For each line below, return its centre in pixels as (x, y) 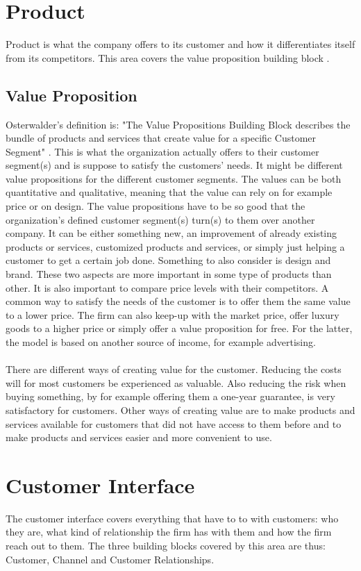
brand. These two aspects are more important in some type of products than (169, 274)
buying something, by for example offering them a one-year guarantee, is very (170, 396)
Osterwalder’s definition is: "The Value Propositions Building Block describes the (178, 124)
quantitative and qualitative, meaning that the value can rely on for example (169, 192)
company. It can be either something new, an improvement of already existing (171, 233)
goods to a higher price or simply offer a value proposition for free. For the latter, (179, 328)
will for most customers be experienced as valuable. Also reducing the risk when (176, 382)
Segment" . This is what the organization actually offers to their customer (162, 151)
